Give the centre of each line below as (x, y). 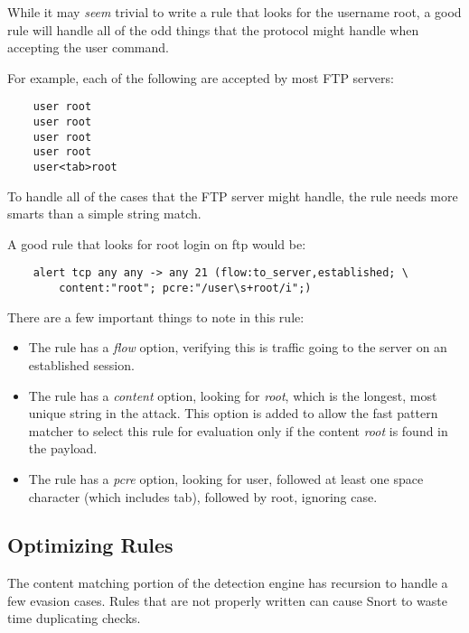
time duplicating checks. (74, 618)
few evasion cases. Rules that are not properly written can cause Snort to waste (227, 600)
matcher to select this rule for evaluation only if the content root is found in (238, 430)
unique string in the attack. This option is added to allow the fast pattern (233, 413)
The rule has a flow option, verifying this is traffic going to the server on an (238, 347)
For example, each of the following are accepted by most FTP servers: (201, 77)
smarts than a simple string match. (104, 214)
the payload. (63, 448)
